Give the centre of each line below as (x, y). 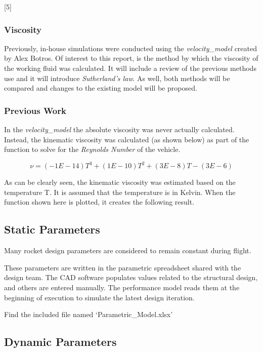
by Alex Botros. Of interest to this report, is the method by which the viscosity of (131, 58)
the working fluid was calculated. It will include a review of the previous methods (130, 68)
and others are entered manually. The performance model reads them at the (122, 287)
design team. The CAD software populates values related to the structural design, (131, 277)
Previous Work (35, 110)
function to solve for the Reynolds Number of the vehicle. (92, 149)
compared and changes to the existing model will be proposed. (101, 88)
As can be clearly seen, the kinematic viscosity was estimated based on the (120, 182)
